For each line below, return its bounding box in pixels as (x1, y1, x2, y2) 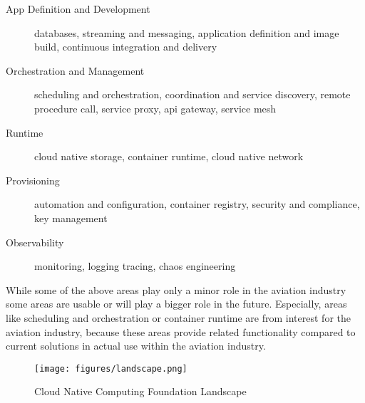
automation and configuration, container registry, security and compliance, (34, 197, 360, 211)
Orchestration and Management (6, 63, 145, 78)
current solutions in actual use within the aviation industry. (6, 338, 266, 353)
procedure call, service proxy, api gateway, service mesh (34, 100, 277, 115)
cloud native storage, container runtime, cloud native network (34, 149, 304, 164)
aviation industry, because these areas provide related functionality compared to (6, 324, 356, 339)
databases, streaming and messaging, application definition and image (34, 25, 339, 40)
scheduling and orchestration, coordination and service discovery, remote (34, 87, 351, 102)
